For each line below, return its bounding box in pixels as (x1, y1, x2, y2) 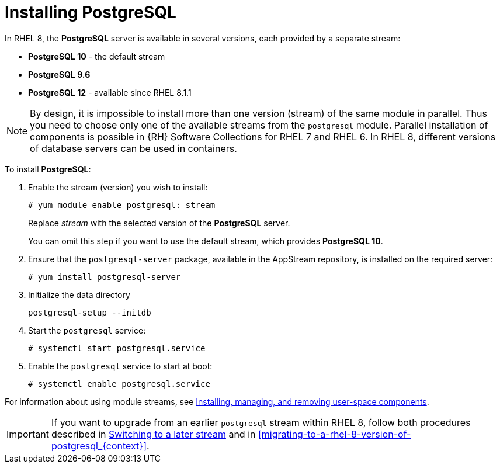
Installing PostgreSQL (5, 2, 176, 22)
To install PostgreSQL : (5, 164, 91, 174)
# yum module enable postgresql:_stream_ (28, 200, 220, 210)
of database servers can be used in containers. (30, 142, 237, 154)
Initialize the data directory (28, 289, 130, 300)
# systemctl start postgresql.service (28, 343, 206, 353)
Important (6, 428, 49, 440)
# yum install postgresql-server (28, 272, 181, 282)
